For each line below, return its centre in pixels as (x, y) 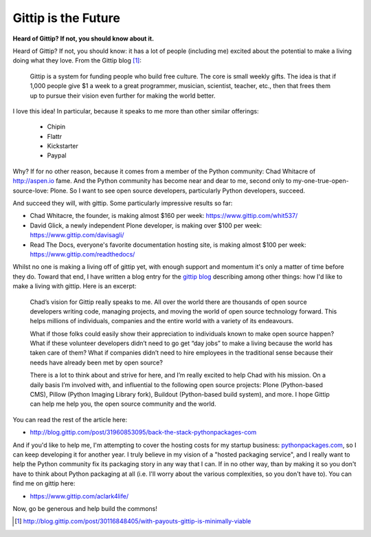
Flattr (54, 136)
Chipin (56, 127)
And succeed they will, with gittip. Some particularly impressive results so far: (123, 204)
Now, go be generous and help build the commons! (85, 508)
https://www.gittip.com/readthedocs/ (82, 254)
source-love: (31, 190)
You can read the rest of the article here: (70, 419)
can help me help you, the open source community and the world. (123, 404)
